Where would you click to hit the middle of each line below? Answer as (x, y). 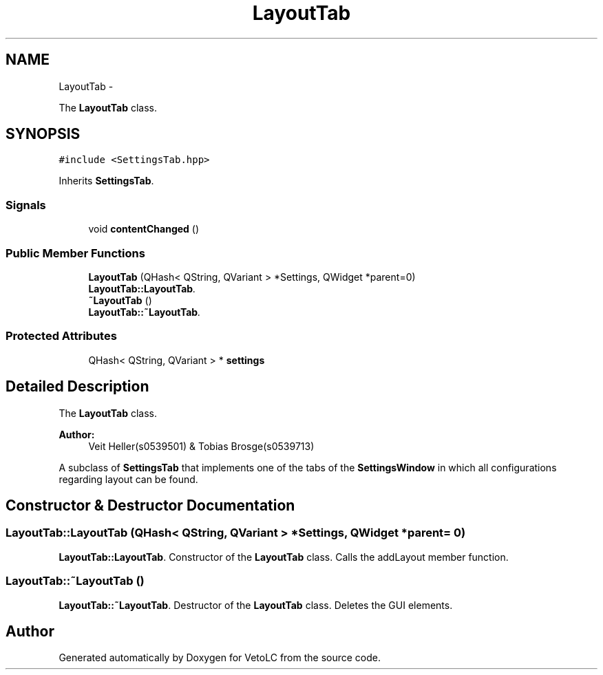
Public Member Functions (75, 253)
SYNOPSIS (43, 134)
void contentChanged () (144, 229)
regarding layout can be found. (128, 479)
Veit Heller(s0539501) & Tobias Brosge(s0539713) (201, 446)
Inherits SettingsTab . (106, 181)
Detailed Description (77, 387)
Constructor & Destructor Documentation (150, 505)
